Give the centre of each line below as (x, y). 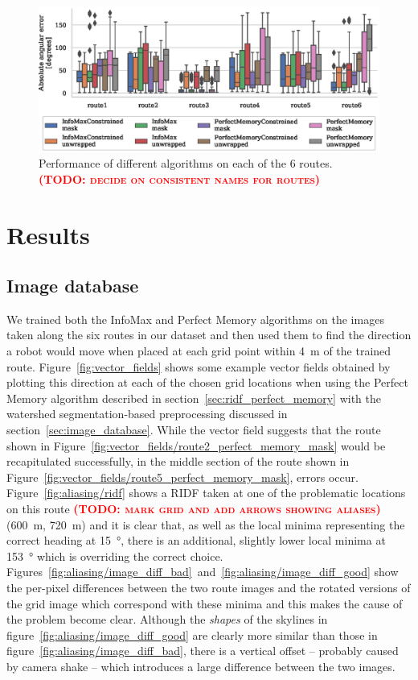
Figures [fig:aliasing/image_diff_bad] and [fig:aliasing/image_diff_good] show (203, 572)
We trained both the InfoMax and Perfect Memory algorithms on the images (195, 319)
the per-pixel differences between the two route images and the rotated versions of (209, 587)
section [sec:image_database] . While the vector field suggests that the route (194, 430)
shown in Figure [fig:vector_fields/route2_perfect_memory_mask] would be (196, 445)
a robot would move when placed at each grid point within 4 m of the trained (199, 351)
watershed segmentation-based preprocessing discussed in (147, 414)
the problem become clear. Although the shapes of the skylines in (167, 619)
